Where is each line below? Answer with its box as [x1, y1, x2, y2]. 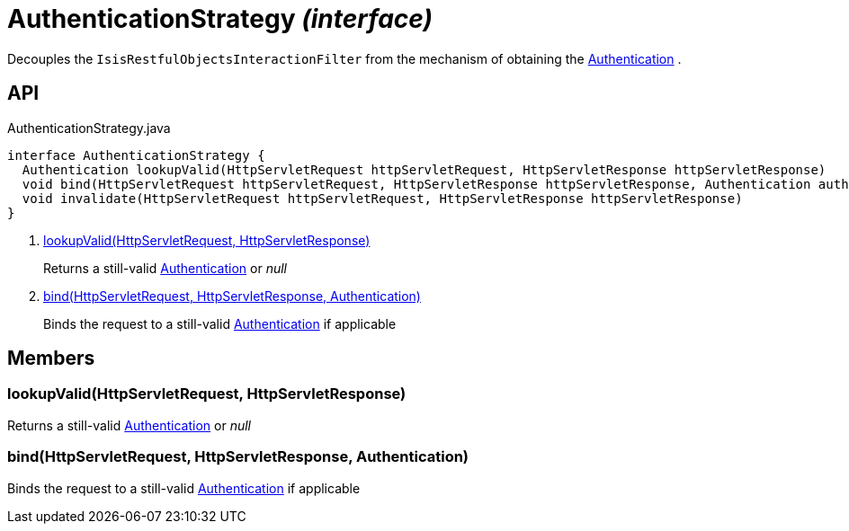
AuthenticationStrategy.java [7, 119, 171, 136]
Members [7, 347, 95, 370]
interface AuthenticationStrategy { [7, 147, 265, 163]
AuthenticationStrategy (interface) [7, 4, 433, 34]
